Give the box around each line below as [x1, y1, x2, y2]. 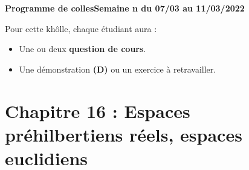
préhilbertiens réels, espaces [5, 122, 242, 146]
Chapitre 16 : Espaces [5, 98, 190, 123]
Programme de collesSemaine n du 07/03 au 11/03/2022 [5, 2, 245, 14]
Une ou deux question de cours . [19, 42, 146, 55]
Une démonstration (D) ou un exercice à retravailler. [19, 62, 216, 75]
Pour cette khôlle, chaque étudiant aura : [5, 22, 157, 34]
